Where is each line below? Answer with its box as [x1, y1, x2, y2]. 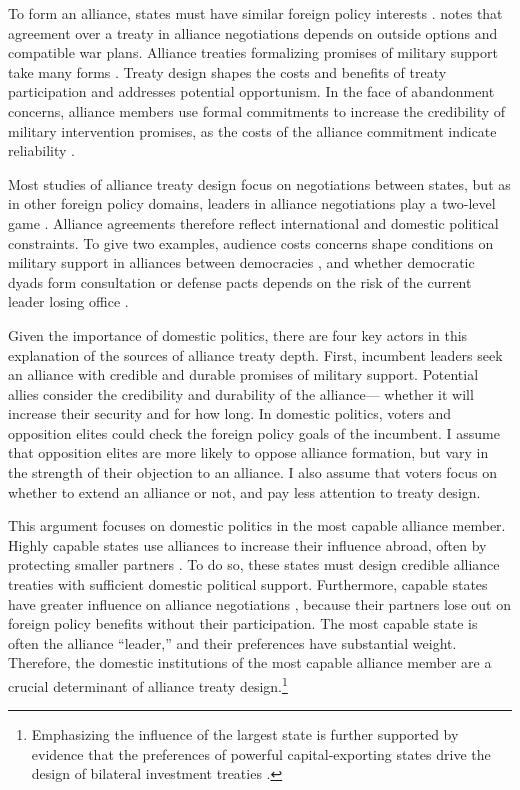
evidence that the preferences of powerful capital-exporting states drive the [31, 743, 491, 764]
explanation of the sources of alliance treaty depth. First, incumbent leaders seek [8, 344, 503, 365]
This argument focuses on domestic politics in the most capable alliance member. [8, 515, 506, 536]
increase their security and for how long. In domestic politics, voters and [8, 403, 452, 424]
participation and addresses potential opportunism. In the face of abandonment [8, 81, 495, 102]
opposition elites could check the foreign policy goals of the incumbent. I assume [8, 422, 500, 443]
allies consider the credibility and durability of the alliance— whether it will [8, 383, 474, 404]
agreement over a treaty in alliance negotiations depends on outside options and [8, 22, 498, 43]
